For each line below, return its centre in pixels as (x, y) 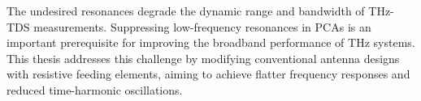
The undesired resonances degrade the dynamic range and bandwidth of (186, 11)
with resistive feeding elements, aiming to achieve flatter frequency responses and (208, 74)
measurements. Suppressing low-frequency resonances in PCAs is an (202, 26)
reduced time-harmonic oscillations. (95, 89)
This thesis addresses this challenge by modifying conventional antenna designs (203, 58)
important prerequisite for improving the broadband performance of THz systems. (211, 42)
